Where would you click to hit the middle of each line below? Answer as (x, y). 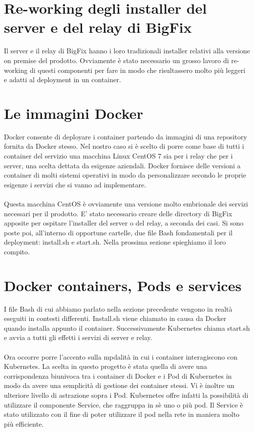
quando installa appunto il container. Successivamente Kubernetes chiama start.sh (127, 328)
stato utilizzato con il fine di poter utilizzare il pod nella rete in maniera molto (122, 414)
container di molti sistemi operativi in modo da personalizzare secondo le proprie (125, 175)
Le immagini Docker (74, 113)
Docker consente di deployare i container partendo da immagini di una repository (126, 136)
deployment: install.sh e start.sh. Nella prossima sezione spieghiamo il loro (115, 242)
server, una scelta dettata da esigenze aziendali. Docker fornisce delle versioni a (122, 165)
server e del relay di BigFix (98, 27)
